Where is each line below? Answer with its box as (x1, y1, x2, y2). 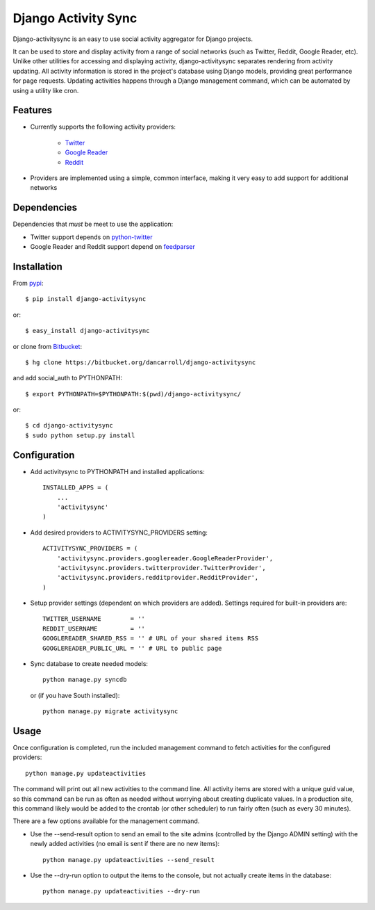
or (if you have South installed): (30, 691, 120, 699)
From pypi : (12, 279, 44, 287)
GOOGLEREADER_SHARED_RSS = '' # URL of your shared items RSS (42, 635, 259, 642)
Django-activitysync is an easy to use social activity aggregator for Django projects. (12, 35, 253, 43)
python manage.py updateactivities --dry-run (42, 887, 201, 895)
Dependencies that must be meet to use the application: (12, 220, 174, 229)
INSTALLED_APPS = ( (42, 484, 109, 491)
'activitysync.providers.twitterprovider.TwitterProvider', (56, 564, 267, 571)
